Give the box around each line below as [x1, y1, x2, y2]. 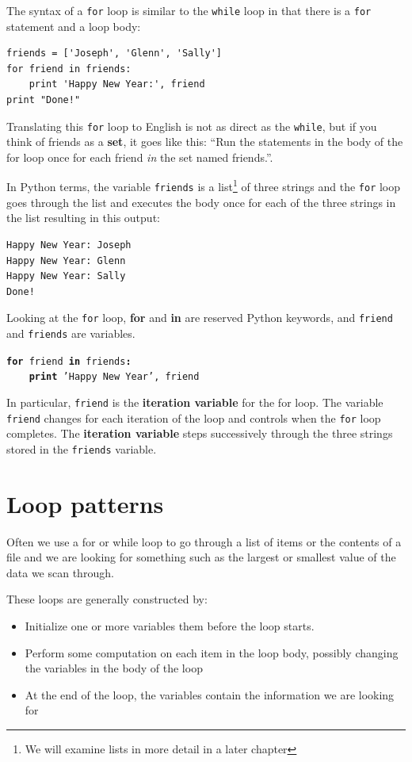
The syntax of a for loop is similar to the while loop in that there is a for [6, 2, 372, 18]
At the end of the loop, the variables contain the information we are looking [25, 686, 395, 703]
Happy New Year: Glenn [6, 255, 126, 266]
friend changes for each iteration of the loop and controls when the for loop [6, 409, 381, 426]
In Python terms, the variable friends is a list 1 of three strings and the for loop [6, 176, 401, 195]
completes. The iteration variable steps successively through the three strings [6, 425, 393, 442]
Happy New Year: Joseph [6, 239, 132, 251]
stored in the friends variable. [6, 440, 157, 457]
